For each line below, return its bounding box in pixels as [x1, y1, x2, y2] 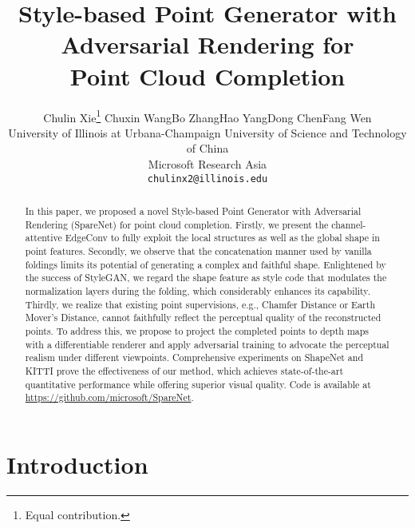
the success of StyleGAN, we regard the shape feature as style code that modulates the [25, 271, 387, 284]
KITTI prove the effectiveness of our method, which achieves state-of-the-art [25, 363, 344, 377]
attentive [25, 231, 62, 244]
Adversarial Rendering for [61, 28, 354, 61]
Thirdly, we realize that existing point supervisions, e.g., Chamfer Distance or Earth [25, 297, 375, 311]
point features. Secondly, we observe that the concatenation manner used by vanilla [25, 244, 372, 257]
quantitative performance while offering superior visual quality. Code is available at [25, 377, 371, 391]
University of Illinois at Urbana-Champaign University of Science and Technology [8, 124, 407, 141]
